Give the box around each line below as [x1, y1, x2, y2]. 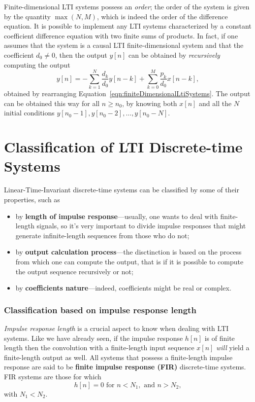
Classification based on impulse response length [4, 303, 196, 316]
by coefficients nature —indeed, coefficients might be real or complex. [15, 283, 231, 293]
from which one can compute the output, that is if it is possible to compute [15, 256, 244, 266]
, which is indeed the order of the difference [96, 11, 228, 21]
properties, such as [4, 194, 60, 204]
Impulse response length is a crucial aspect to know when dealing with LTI [4, 323, 229, 333]
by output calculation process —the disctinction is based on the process [15, 247, 242, 257]
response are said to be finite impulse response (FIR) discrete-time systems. [4, 362, 246, 372]
